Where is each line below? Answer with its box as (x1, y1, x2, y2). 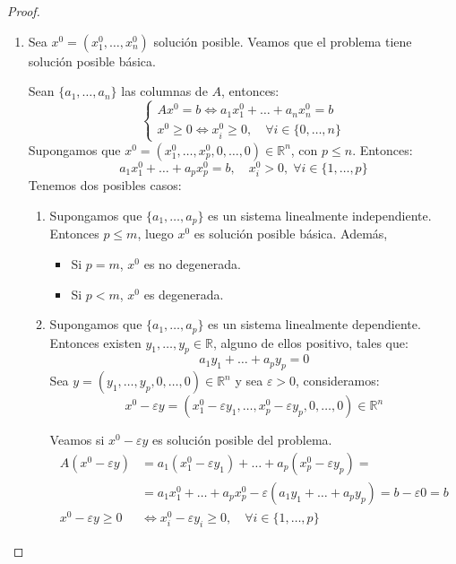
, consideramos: (296, 371, 380, 390)
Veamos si (49, 430, 105, 449)
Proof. (7, 2, 40, 20)
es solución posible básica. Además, (194, 224, 388, 243)
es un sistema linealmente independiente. (208, 205, 432, 224)
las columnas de (121, 82, 208, 100)
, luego (137, 224, 174, 243)
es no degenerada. (143, 254, 241, 273)
